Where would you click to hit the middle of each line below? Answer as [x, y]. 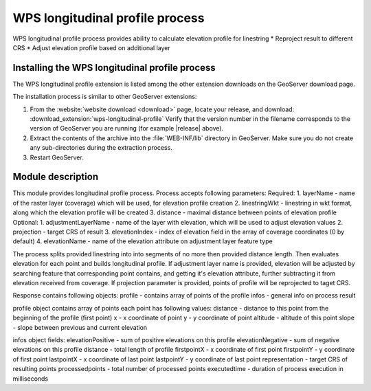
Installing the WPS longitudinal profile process [114, 68]
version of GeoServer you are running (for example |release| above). [127, 129]
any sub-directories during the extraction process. [101, 148]
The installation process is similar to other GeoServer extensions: [105, 97]
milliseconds [31, 379]
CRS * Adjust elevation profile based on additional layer [92, 47]
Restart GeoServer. [57, 157]
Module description [56, 177]
